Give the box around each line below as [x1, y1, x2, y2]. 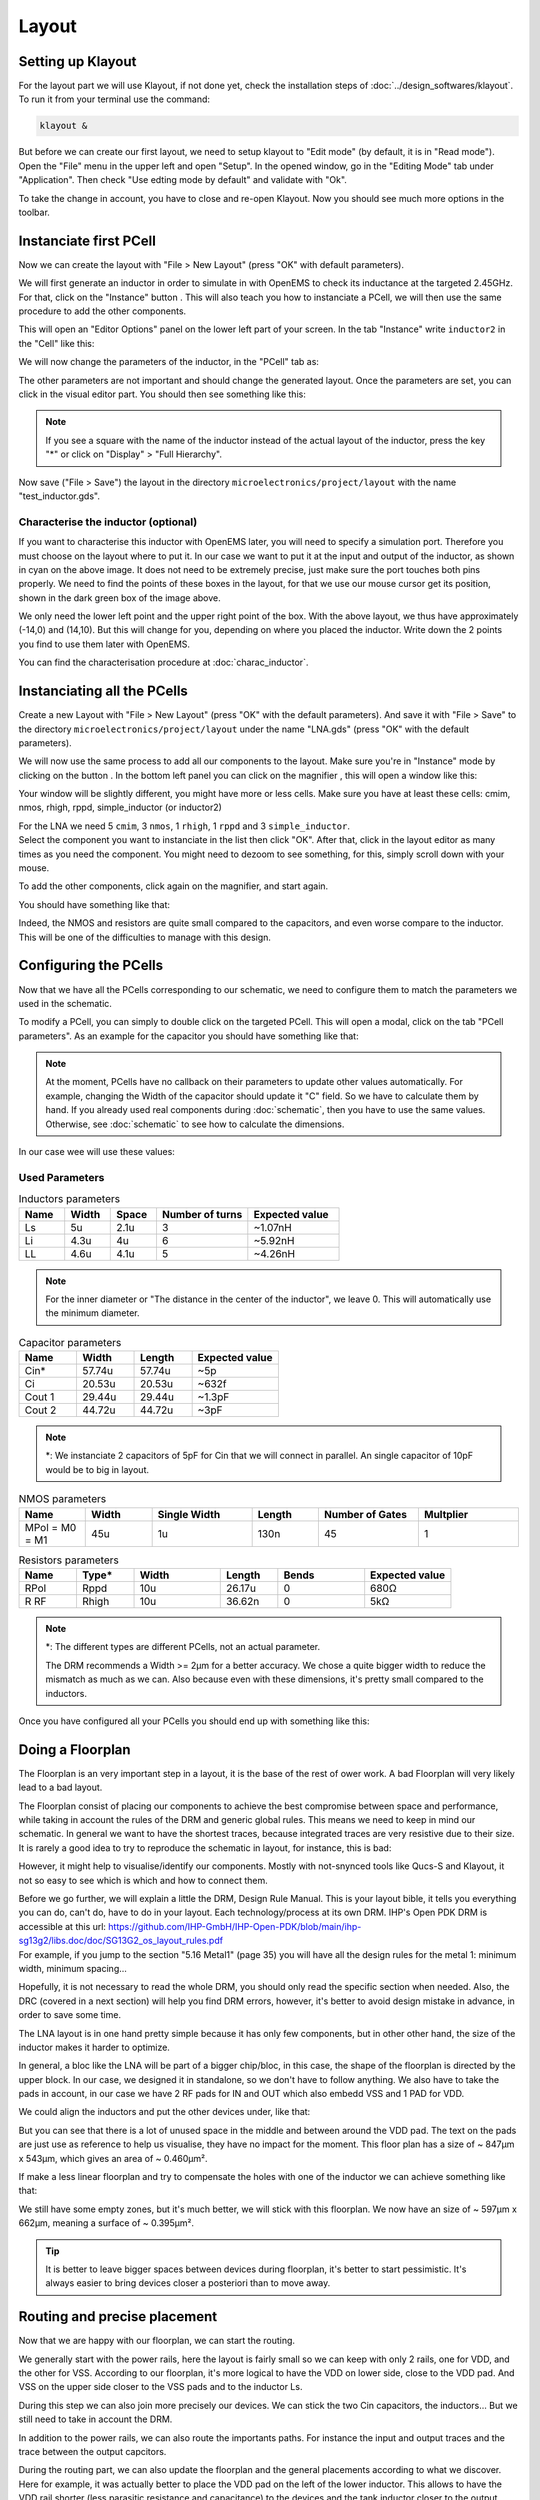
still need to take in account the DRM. [18, 2413, 173, 2425]
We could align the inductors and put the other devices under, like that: [18, 2106, 311, 2118]
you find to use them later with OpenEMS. [18, 638, 190, 650]
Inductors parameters [18, 1192, 120, 1206]
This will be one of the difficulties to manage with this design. [18, 931, 272, 943]
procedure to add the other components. [18, 305, 187, 317]
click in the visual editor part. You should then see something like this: [18, 388, 307, 400]
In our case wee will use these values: [18, 1146, 175, 1158]
